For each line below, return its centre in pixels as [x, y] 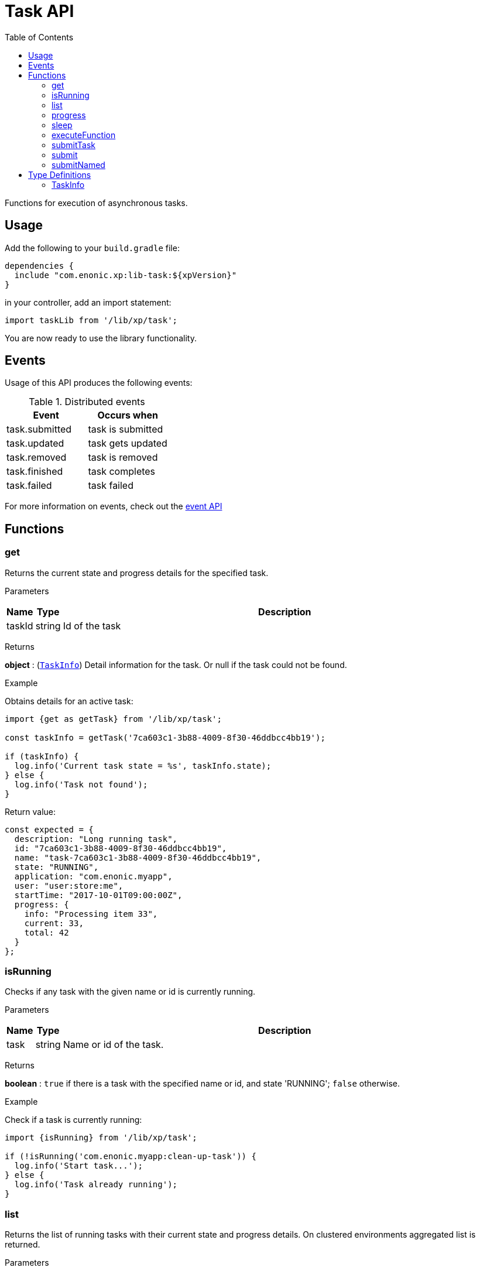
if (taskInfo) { [42, 756]
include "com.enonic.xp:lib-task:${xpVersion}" [126, 275]
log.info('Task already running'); [96, 1185]
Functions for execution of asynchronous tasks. [96, 203]
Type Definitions [60, 174]
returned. [23, 1245]
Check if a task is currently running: [73, 1120]
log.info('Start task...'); [79, 1166]
